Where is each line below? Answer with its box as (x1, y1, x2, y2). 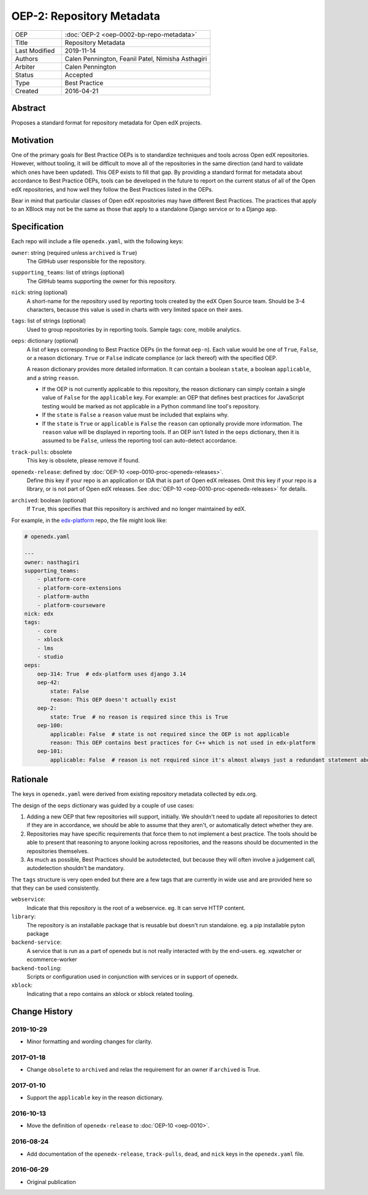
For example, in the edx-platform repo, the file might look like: (11, 516, 167, 524)
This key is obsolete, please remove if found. (26, 457, 140, 464)
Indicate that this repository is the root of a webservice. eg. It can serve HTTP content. (26, 904, 245, 911)
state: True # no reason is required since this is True (50, 713, 228, 720)
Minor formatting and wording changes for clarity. (26, 1038, 153, 1045)
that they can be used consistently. (11, 884, 101, 892)
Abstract (11, 103, 46, 113)
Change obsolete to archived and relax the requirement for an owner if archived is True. (26, 1066, 261, 1073)
